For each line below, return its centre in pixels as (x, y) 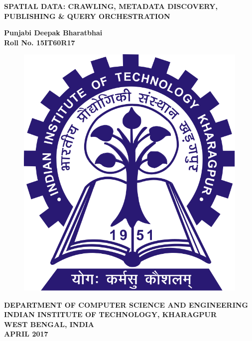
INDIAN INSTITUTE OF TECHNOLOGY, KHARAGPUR (111, 314)
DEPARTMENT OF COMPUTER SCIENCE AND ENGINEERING (126, 304)
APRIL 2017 (26, 334)
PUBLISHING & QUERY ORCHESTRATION (87, 16)
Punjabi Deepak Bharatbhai (53, 33)
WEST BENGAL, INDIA (49, 324)
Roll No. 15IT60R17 (40, 42)
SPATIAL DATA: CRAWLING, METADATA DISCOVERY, (111, 6)
